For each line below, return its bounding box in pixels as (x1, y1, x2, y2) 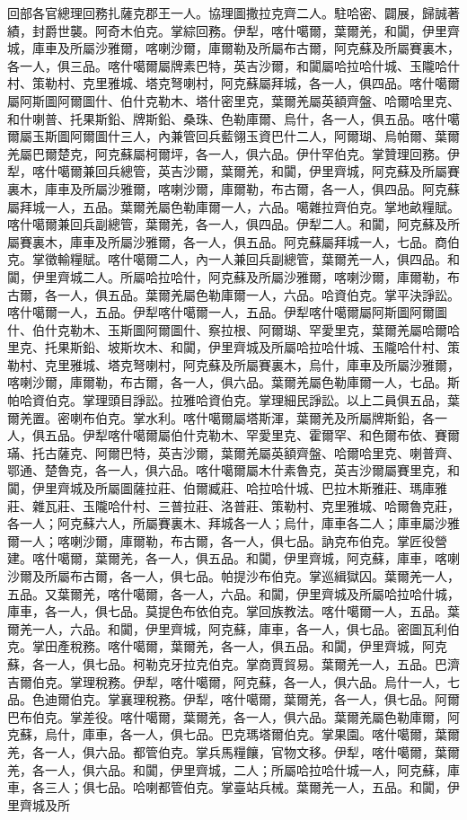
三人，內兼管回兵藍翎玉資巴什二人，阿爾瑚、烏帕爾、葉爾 (119, 127, 460, 145)
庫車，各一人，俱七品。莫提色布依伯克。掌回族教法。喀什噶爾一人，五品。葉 (7, 602, 460, 621)
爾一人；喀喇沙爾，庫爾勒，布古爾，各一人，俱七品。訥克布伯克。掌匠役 (7, 531, 435, 550)
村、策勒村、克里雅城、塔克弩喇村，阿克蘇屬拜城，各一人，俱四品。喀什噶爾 (7, 74, 460, 93)
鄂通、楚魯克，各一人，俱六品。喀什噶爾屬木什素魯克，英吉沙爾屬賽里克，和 (7, 461, 460, 480)
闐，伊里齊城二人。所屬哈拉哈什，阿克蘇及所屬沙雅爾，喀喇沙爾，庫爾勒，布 (7, 267, 460, 286)
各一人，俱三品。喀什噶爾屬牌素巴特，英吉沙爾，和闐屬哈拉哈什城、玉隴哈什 (7, 56, 460, 75)
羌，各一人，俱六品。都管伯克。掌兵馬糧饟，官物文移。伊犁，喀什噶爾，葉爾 (7, 742, 460, 761)
